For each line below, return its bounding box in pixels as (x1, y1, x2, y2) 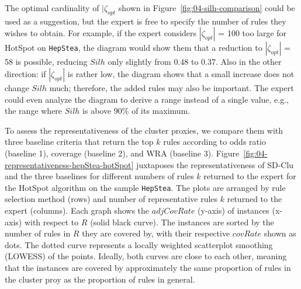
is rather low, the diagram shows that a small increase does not (67, 67, 295, 79)
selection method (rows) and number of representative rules (5, 193, 218, 205)
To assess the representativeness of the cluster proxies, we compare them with (5, 124, 283, 136)
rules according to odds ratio (163, 135, 266, 148)
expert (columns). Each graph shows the (5, 204, 150, 216)
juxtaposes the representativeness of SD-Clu (136, 158, 294, 170)
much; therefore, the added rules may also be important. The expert (49, 81, 294, 93)
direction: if (5, 67, 46, 79)
